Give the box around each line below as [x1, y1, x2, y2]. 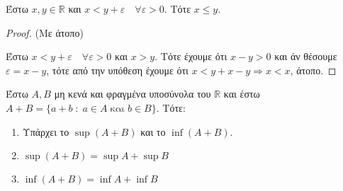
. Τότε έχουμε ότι [154, 49, 227, 64]
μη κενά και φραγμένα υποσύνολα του [54, 86, 211, 101]
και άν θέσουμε [274, 49, 337, 64]
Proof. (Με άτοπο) [6, 25, 84, 40]
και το [140, 124, 166, 139]
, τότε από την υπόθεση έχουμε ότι [46, 62, 189, 77]
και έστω [223, 86, 260, 101]
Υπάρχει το [22, 124, 69, 139]
